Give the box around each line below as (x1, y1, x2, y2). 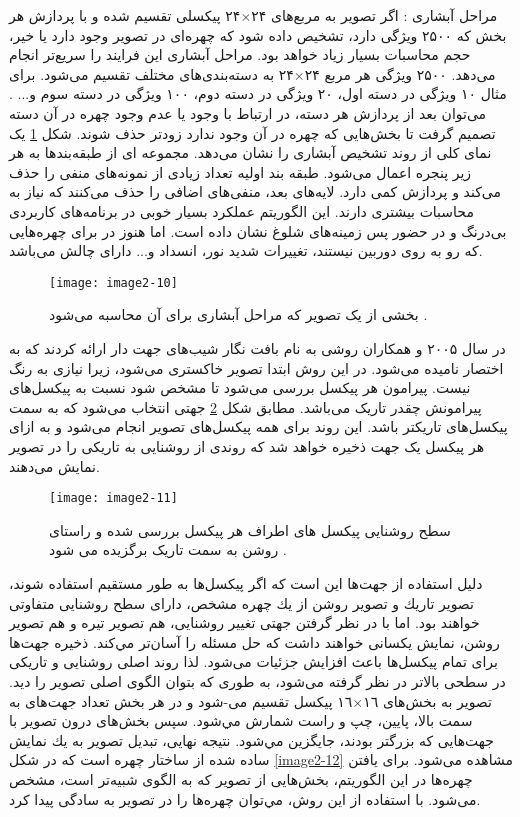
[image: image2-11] (49, 491, 178, 506)
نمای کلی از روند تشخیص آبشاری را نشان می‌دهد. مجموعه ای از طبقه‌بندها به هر (9, 142, 492, 163)
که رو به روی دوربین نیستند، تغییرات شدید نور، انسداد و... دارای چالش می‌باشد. (9, 240, 483, 261)
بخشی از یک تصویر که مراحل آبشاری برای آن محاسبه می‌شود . (49, 304, 428, 325)
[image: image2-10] (49, 275, 178, 290)
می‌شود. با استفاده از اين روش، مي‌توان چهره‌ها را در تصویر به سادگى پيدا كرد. (9, 788, 481, 809)
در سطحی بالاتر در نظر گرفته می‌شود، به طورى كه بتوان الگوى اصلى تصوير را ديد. (9, 670, 506, 691)
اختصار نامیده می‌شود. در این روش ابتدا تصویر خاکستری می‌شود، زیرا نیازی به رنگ (9, 357, 504, 378)
